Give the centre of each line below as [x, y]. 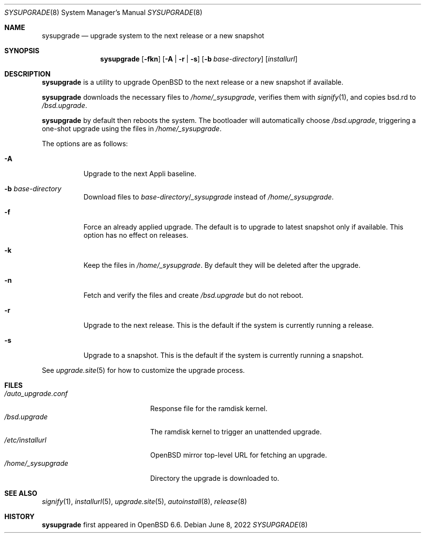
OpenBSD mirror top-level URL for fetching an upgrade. [239, 455]
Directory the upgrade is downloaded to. [215, 478]
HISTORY [20, 516]
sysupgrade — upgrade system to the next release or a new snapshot [153, 36]
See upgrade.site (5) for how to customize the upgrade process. [143, 370]
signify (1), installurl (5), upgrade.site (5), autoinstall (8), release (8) [144, 501]
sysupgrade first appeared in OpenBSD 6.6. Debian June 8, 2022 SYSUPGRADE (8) [175, 525]
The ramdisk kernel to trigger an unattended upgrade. [236, 432]
